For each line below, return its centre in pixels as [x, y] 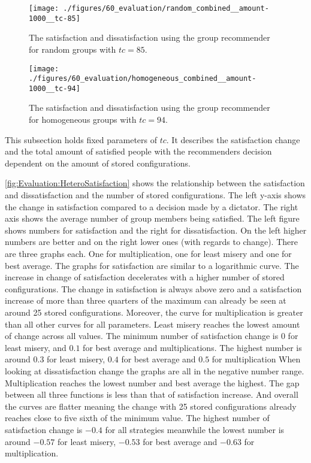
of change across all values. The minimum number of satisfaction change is [142, 336]
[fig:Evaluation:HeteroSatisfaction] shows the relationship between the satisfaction [155, 183]
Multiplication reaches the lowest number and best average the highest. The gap [152, 382]
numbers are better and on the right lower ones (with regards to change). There [151, 242]
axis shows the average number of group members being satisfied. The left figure [152, 218]
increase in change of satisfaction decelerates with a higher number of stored [145, 277]
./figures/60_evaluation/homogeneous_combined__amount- [143, 79]
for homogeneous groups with [83, 119]
